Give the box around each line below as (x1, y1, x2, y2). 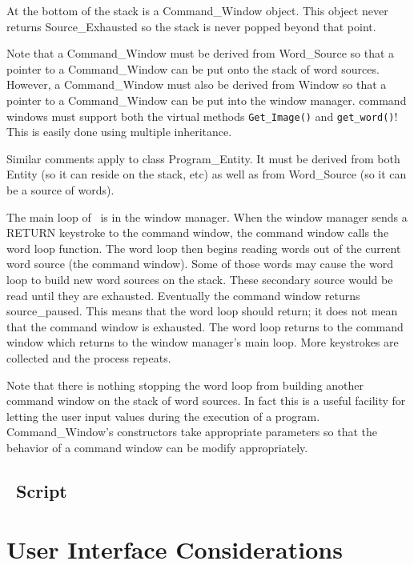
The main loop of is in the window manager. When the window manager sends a (6, 208, 408, 225)
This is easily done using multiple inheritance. (6, 123, 232, 140)
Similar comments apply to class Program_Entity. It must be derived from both (6, 150, 400, 166)
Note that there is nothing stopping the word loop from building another (6, 376, 364, 393)
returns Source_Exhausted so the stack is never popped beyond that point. (6, 18, 376, 34)
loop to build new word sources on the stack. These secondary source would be (6, 270, 393, 287)
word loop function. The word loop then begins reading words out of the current (6, 239, 401, 256)
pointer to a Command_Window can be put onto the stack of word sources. (6, 60, 380, 77)
